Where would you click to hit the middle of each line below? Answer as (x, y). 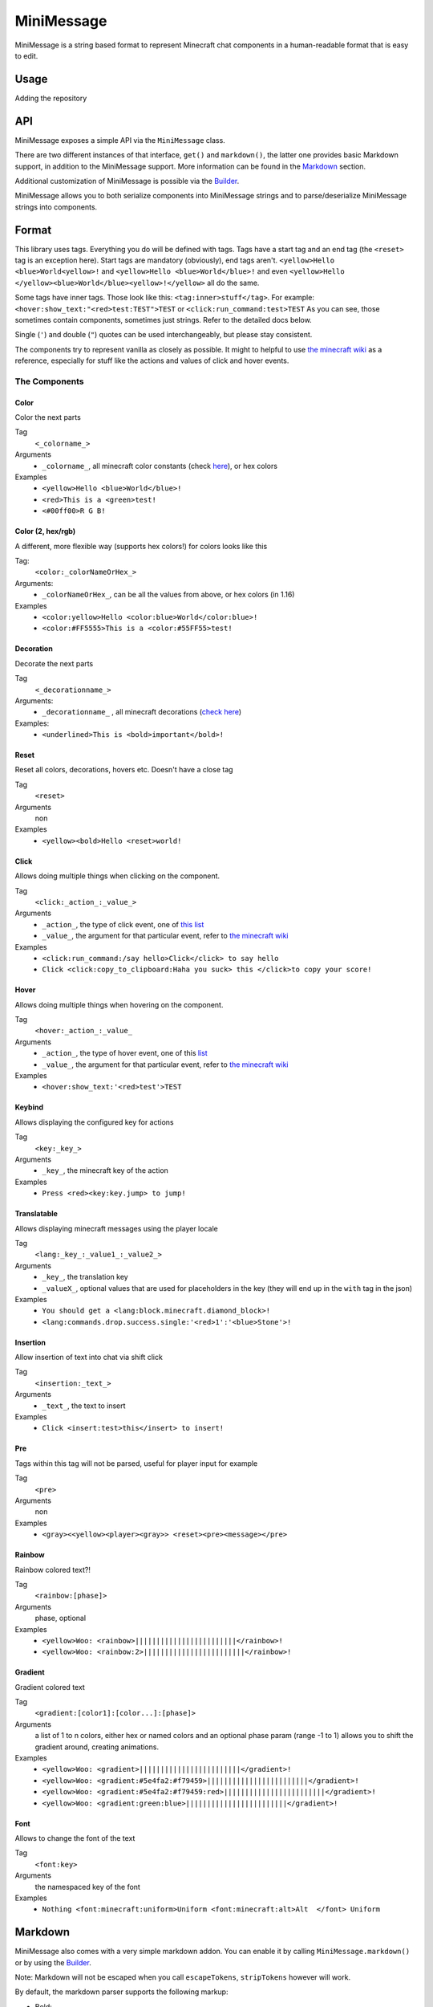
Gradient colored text (50, 1687)
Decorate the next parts (54, 663)
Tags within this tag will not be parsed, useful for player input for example (136, 1463)
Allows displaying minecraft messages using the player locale (116, 1228)
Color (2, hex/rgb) (45, 531)
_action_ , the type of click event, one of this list (123, 924)
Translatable (36, 1214)
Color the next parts (48, 417)
